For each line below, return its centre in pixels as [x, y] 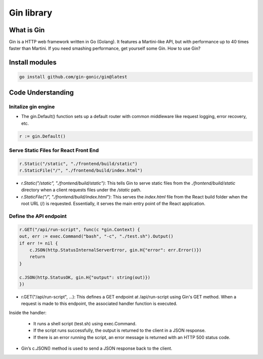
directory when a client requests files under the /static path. [81, 190]
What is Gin [27, 30]
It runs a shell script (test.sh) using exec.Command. [85, 324]
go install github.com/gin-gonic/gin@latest [73, 77]
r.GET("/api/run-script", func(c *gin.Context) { [80, 229]
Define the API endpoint [38, 216]
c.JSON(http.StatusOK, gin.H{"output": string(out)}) [85, 277]
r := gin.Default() [42, 136]
